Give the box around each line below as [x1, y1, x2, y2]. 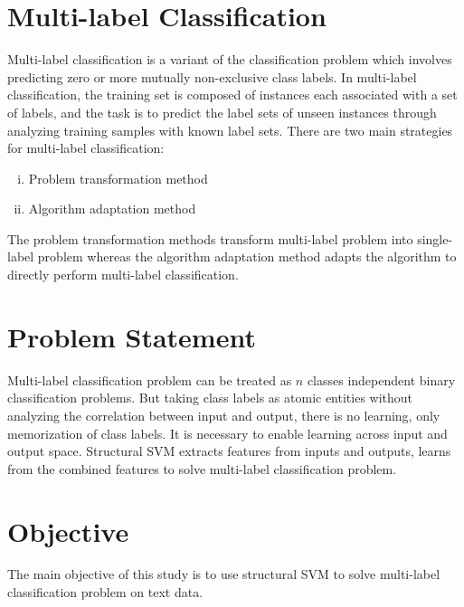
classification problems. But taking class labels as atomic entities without [7, 388, 413, 407]
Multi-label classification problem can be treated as [7, 370, 292, 389]
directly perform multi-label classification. [7, 265, 239, 284]
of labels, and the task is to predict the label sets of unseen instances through [7, 102, 437, 121]
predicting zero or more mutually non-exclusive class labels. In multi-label [7, 67, 417, 86]
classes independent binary [307, 370, 456, 389]
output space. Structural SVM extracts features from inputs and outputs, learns [7, 441, 451, 460]
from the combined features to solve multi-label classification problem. [7, 459, 397, 478]
